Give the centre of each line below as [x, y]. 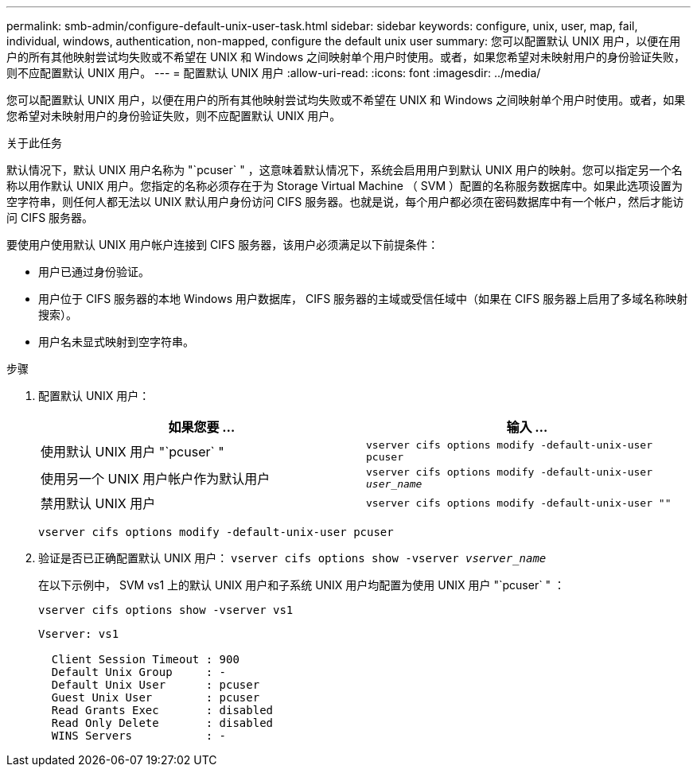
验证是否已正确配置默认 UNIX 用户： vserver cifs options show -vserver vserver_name [292, 558]
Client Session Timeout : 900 [145, 659]
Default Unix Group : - [139, 672]
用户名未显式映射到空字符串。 [116, 342]
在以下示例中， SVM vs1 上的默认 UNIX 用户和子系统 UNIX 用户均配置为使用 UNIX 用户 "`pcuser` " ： [302, 585]
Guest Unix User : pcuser [156, 697]
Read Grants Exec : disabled [162, 710]
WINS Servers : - [139, 736]
